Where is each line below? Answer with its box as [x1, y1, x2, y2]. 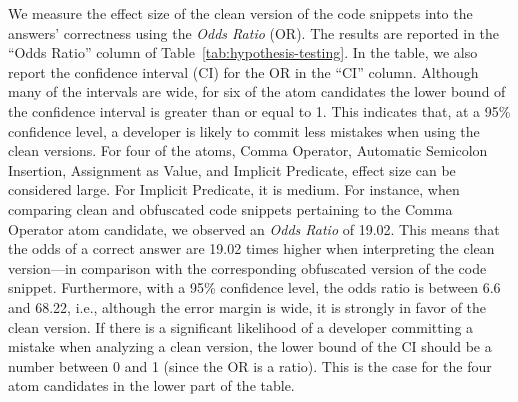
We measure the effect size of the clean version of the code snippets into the [8, 3, 473, 23]
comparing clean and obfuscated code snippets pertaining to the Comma [8, 198, 453, 219]
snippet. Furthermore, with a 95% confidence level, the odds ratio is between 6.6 [8, 277, 501, 298]
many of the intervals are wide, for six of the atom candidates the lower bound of [8, 81, 506, 102]
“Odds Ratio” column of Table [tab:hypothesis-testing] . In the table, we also [8, 42, 478, 63]
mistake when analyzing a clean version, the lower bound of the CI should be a [8, 336, 492, 357]
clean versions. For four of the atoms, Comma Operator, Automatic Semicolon [8, 140, 488, 161]
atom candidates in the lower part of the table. [8, 375, 295, 396]
